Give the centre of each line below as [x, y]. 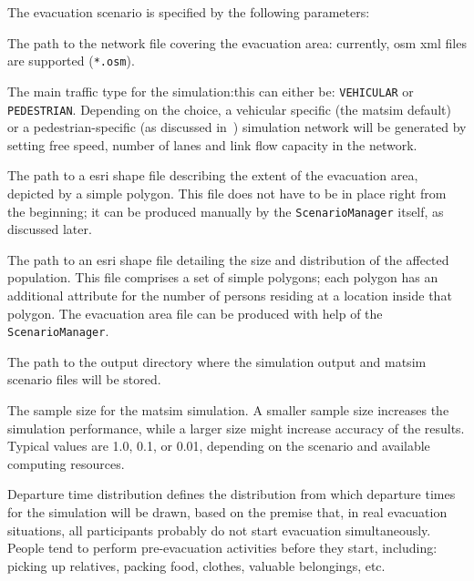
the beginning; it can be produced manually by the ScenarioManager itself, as [226, 211]
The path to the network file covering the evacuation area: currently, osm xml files [237, 42]
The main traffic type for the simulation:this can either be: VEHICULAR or [211, 91]
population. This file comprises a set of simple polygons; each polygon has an [223, 277]
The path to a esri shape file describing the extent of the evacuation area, [213, 175]
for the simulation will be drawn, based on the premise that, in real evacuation [227, 511]
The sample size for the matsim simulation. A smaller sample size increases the [228, 410]
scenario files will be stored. [84, 379]
